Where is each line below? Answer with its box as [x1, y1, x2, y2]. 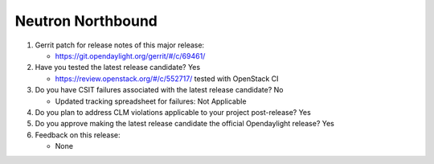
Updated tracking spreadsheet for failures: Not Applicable [55, 96, 247, 106]
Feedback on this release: [35, 129, 121, 140]
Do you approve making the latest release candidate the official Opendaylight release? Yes [35, 119, 335, 129]
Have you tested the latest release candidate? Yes [35, 63, 201, 72]
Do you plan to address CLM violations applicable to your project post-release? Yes [35, 107, 311, 117]
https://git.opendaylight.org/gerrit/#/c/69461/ [55, 51, 206, 60]
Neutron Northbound [14, 12, 158, 30]
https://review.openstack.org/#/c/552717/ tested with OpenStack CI [55, 73, 279, 84]
